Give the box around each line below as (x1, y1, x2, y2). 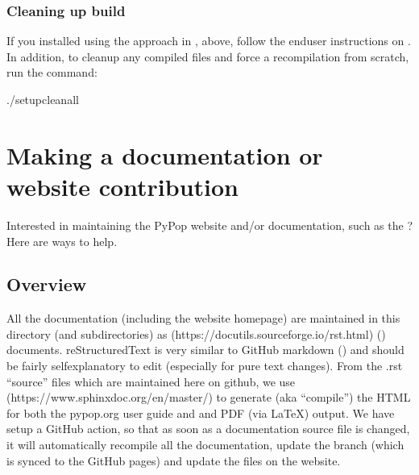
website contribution (6, 169, 239, 202)
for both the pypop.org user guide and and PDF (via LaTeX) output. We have (6, 404, 395, 421)
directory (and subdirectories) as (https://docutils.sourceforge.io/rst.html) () (6, 325, 386, 342)
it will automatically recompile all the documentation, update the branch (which (6, 436, 404, 453)
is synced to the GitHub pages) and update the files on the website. (6, 452, 341, 469)
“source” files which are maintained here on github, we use (6, 373, 296, 390)
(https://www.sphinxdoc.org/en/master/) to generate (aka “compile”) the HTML (6, 389, 411, 406)
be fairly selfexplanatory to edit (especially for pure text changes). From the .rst (6, 357, 403, 374)
